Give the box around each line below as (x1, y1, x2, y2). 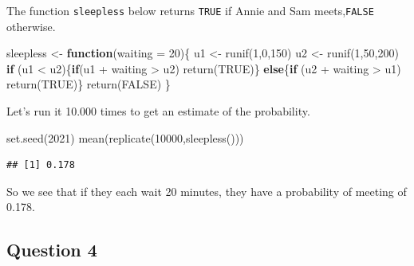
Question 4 (6, 237, 97, 262)
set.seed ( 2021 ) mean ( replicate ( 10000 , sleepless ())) (6, 129, 244, 146)
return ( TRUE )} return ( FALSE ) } (6, 76, 171, 92)
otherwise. (6, 18, 56, 34)
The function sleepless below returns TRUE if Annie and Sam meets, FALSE (6, 2, 374, 18)
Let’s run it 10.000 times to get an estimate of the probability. (6, 103, 310, 119)
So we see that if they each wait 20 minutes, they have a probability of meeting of (6, 182, 407, 199)
